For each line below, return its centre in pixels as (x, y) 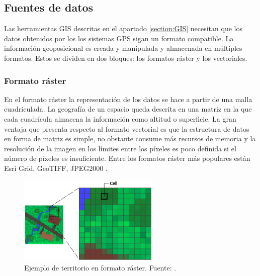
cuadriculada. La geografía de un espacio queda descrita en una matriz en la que (128, 109)
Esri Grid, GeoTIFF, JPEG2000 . (56, 168)
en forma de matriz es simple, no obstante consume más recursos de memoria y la (130, 139)
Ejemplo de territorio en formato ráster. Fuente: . (100, 267)
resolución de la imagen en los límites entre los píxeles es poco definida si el (120, 148)
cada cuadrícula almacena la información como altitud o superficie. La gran (120, 118)
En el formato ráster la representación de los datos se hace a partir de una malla (128, 99)
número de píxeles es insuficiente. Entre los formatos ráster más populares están (127, 158)
